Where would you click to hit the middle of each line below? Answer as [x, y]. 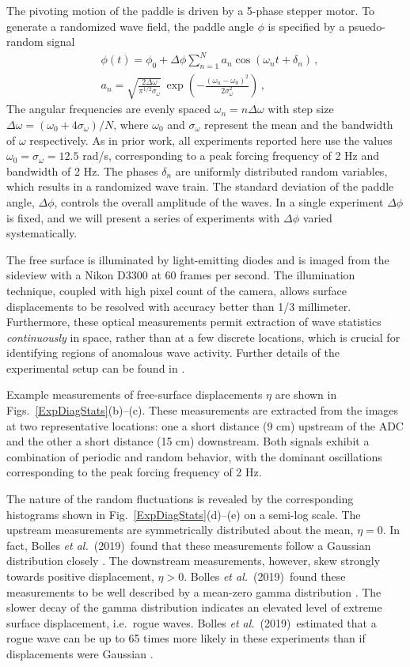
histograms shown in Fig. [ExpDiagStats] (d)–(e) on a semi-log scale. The [184, 514]
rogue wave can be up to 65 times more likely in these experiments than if [186, 638]
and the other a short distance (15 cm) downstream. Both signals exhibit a [188, 441]
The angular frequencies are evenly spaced [109, 109]
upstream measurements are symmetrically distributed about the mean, [180, 530]
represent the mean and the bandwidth [299, 124]
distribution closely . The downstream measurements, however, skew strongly [194, 561]
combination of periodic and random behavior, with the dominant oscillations [194, 456]
